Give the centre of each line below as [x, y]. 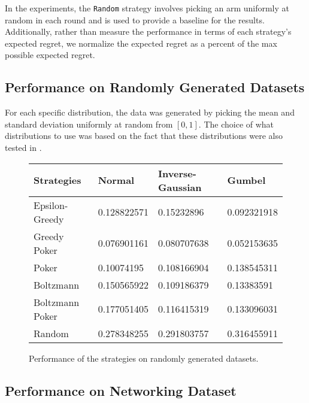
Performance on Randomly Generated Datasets [155, 87]
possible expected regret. [50, 55]
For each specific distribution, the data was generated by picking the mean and [150, 112]
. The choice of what [236, 124]
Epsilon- [51, 205]
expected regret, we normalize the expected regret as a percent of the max [141, 43]
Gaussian [180, 187]
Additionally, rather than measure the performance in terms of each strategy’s [148, 31]
